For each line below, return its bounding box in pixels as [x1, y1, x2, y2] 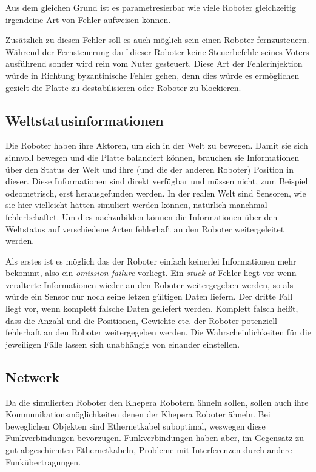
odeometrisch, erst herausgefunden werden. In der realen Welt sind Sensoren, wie [5, 186, 306, 199]
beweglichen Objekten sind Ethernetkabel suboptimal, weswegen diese [5, 419, 266, 432]
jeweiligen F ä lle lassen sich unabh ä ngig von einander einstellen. [5, 337, 240, 350]
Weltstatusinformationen [5, 110, 164, 129]
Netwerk [5, 367, 60, 386]
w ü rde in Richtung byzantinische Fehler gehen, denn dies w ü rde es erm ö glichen [5, 69, 300, 81]
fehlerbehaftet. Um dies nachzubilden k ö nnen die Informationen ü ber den [5, 210, 278, 223]
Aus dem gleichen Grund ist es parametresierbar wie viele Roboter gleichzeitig [5, 1, 297, 13]
